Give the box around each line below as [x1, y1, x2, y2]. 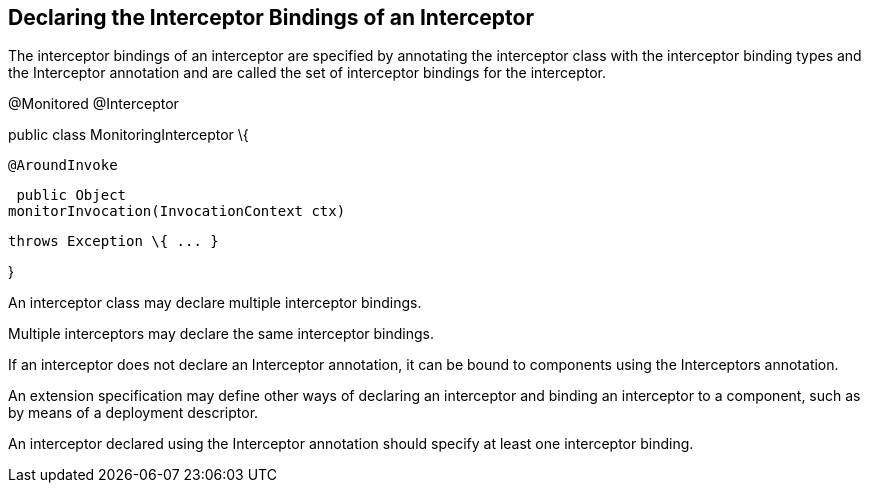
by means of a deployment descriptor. [8, 404, 259, 422]
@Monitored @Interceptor [8, 95, 179, 113]
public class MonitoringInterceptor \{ [8, 126, 249, 144]
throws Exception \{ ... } [8, 233, 219, 250]
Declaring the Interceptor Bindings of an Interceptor [8, 5, 534, 30]
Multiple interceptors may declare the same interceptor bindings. [8, 325, 435, 343]
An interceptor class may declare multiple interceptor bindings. [8, 294, 422, 312]
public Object [16, 187, 127, 204]
